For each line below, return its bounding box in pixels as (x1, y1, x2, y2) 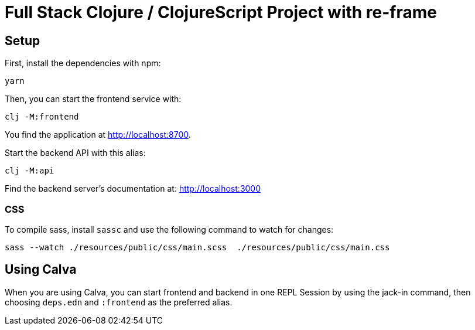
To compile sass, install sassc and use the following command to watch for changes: (5, 224, 334, 234)
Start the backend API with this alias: (5, 148, 146, 158)
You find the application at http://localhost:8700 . (5, 130, 191, 140)
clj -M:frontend (5, 112, 79, 122)
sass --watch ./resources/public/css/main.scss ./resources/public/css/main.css (5, 242, 390, 252)
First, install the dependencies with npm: (5, 58, 161, 69)
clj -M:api (5, 166, 54, 176)
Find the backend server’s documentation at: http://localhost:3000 (5, 183, 261, 194)
